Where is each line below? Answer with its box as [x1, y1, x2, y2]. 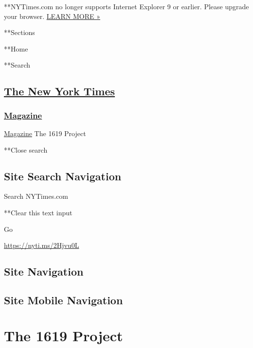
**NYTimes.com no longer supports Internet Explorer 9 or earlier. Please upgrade [4, 1, 249, 11]
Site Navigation [4, 264, 84, 279]
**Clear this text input [4, 207, 72, 217]
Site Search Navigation [4, 168, 122, 183]
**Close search [4, 144, 48, 155]
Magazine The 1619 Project [4, 128, 86, 138]
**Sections [4, 27, 35, 37]
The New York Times [4, 84, 115, 99]
